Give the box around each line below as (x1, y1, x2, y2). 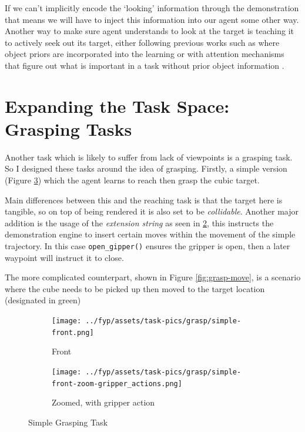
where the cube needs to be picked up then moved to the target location (5, 282, 265, 294)
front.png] (52, 328, 94, 337)
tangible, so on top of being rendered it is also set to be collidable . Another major (5, 205, 299, 217)
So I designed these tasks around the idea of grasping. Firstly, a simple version (5, 162, 287, 175)
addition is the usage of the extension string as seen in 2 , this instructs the (5, 216, 274, 229)
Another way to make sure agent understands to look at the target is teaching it (5, 25, 294, 37)
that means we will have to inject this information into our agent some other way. (5, 13, 299, 25)
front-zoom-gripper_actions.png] (52, 379, 182, 388)
